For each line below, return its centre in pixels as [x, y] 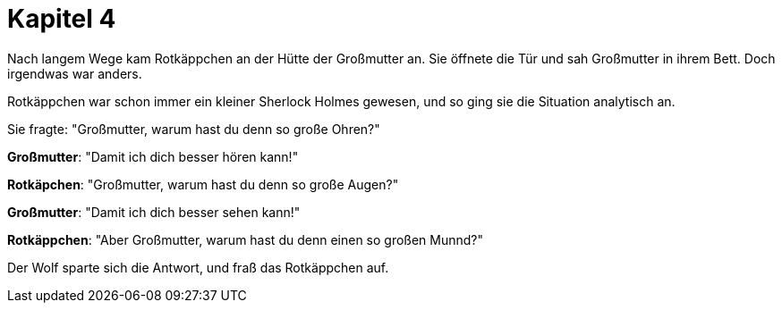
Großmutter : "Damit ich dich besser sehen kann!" [154, 212]
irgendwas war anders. [75, 73]
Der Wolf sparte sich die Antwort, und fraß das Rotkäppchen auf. [198, 267]
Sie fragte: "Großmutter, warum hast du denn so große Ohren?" [194, 129]
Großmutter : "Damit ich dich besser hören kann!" [153, 156]
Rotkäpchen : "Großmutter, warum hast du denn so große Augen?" [203, 184]
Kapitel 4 [62, 19]
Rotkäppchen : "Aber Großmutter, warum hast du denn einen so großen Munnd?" [246, 239]
